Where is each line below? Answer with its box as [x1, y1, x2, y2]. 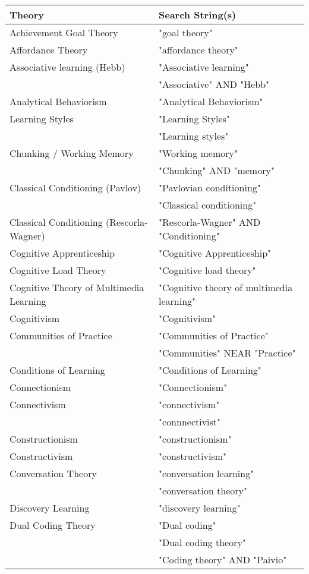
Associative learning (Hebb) [10, 60, 125, 74]
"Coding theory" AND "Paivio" [159, 553, 287, 566]
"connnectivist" [159, 415, 221, 428]
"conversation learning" [159, 466, 254, 480]
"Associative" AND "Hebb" [159, 77, 270, 91]
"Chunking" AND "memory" [159, 163, 275, 177]
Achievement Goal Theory [10, 26, 118, 39]
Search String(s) [159, 8, 237, 21]
